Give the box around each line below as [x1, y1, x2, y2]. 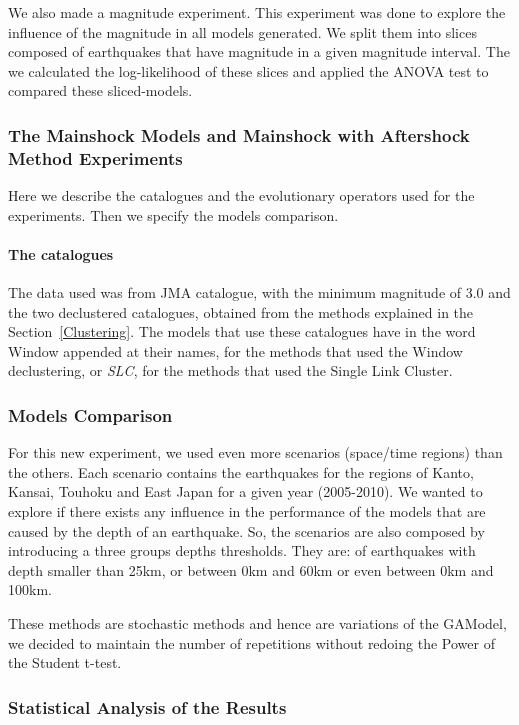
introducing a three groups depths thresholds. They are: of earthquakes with [8, 540, 476, 561]
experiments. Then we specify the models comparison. [8, 204, 339, 225]
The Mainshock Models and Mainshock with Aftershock [8, 122, 470, 147]
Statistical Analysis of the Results [8, 694, 287, 719]
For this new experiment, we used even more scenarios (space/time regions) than [8, 442, 503, 463]
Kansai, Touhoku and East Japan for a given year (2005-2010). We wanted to [8, 481, 483, 502]
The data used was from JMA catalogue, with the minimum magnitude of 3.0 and [8, 282, 511, 303]
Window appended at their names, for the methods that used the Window [8, 340, 463, 361]
